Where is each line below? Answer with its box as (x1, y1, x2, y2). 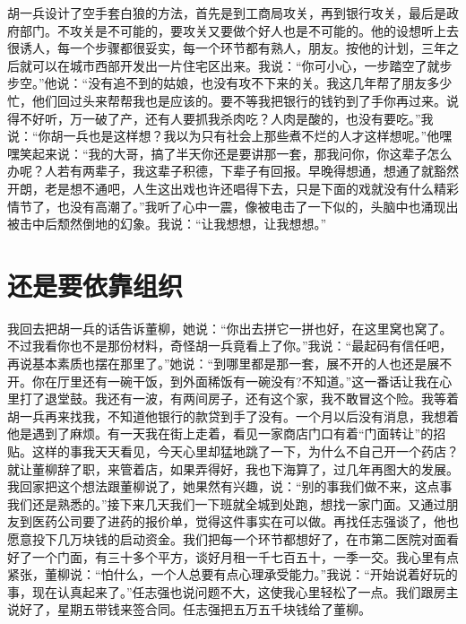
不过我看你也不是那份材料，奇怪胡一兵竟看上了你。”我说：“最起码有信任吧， (7, 336, 453, 355)
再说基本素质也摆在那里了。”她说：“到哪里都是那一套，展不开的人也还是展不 (7, 354, 453, 373)
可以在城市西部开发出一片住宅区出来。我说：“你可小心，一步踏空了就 (31, 56, 440, 74)
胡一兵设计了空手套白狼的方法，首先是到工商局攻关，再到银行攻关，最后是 (7, 4, 446, 22)
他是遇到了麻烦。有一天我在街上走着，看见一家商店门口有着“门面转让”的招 (7, 424, 446, 443)
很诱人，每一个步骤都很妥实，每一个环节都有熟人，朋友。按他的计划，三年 (7, 39, 446, 57)
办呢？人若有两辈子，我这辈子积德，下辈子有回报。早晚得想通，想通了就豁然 (7, 161, 459, 180)
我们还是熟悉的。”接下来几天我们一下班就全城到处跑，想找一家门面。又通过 (7, 494, 446, 513)
